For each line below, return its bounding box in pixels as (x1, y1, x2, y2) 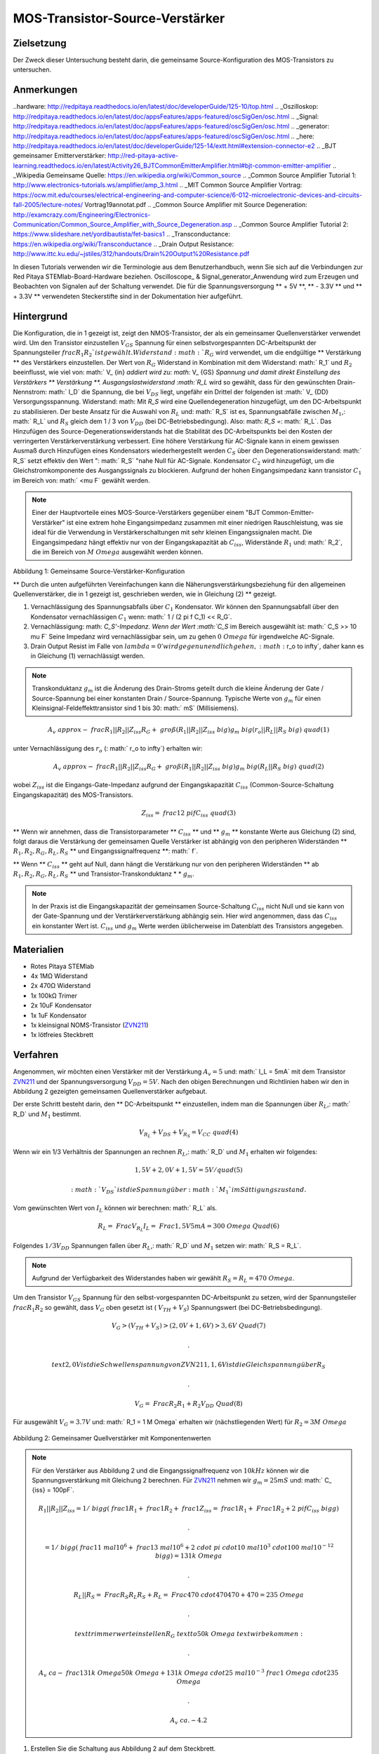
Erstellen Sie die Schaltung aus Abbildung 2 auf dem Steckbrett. (30, 1744, 216, 1753)
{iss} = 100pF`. (32, 1486, 74, 1494)
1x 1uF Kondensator (30, 1011, 87, 1019)
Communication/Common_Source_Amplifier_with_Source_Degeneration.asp (13, 220, 232, 229)
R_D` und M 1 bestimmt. (13, 1109, 81, 1120)
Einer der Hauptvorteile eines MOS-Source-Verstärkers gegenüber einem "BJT (32, 509, 260, 517)
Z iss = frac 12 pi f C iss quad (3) (141, 809, 237, 819)
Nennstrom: (13, 388, 47, 396)
